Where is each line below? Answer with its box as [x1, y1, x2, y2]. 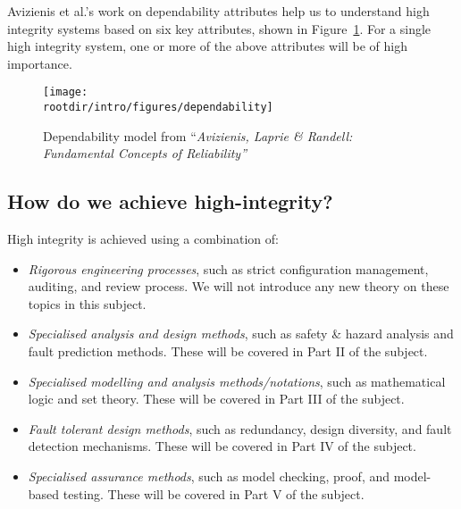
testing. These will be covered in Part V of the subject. [63, 484, 365, 503]
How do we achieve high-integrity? [7, 188, 333, 215]
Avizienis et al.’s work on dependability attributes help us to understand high [7, 2, 430, 20]
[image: [43, 86, 88, 99]
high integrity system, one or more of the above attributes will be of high [7, 37, 407, 55]
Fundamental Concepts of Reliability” [43, 144, 247, 163]
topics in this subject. [28, 294, 147, 313]
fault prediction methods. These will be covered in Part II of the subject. [28, 342, 428, 361]
